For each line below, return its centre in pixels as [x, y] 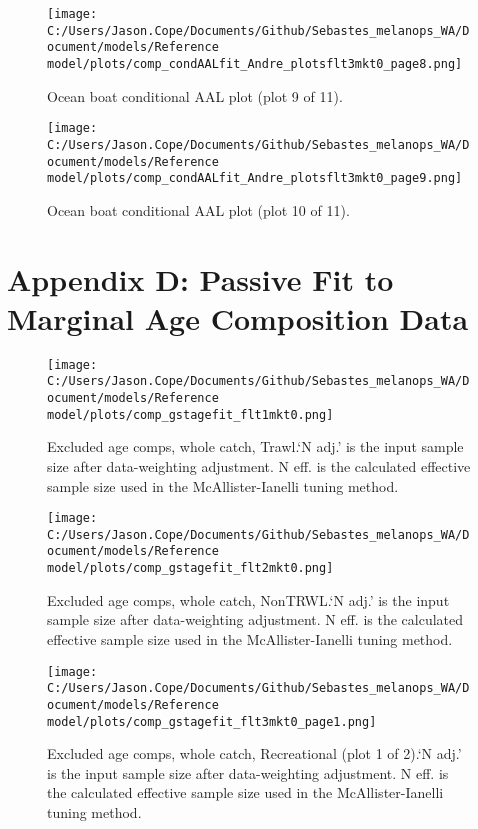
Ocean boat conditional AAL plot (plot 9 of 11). [195, 95]
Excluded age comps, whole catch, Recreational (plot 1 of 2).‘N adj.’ [254, 753]
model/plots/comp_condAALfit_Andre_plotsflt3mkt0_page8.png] [255, 63]
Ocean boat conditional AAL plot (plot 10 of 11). [198, 209]
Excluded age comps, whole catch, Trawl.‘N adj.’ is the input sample [255, 446]
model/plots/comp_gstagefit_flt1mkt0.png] [190, 414]
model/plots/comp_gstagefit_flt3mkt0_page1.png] [212, 721]
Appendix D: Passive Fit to [200, 278]
